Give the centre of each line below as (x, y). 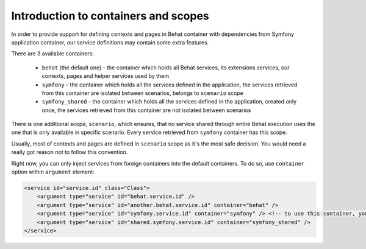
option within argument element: (53, 172)
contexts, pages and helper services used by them (106, 76)
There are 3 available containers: (52, 54)
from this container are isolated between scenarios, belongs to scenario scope (143, 93)
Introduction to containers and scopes (110, 16)
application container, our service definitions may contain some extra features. (110, 42)
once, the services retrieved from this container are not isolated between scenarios (146, 110)
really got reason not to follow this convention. (70, 152)
